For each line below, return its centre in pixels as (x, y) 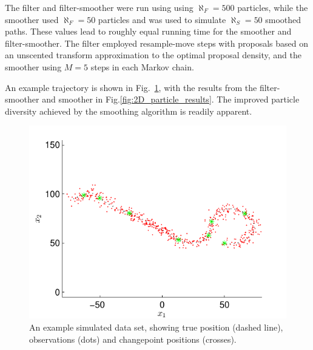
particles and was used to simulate (162, 19)
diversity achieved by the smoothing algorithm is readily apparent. (129, 111)
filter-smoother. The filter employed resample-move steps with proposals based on (157, 43)
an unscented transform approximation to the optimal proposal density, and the (153, 55)
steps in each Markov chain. (142, 66)
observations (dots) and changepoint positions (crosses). (133, 339)
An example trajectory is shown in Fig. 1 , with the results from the (131, 87)
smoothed (283, 19)
